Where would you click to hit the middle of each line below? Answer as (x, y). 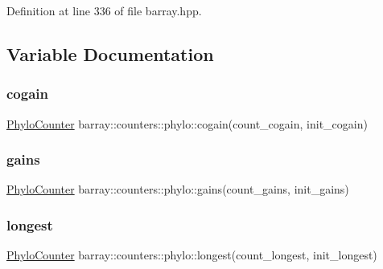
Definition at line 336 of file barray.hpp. (104, 10)
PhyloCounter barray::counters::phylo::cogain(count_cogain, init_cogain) (187, 123)
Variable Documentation (110, 53)
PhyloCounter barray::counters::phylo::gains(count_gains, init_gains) (178, 189)
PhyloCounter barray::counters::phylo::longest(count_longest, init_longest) (192, 255)
